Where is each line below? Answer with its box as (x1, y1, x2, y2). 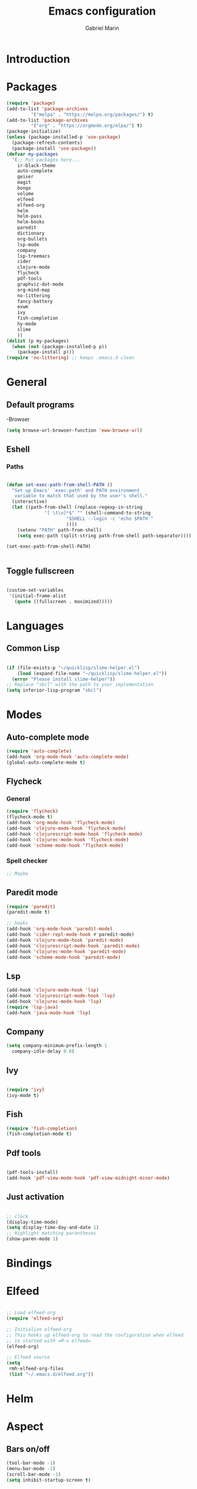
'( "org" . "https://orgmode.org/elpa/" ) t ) (30, 123, 143, 129)
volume (17, 191, 34, 197)
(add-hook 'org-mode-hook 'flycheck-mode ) (6, 820, 116, 826)
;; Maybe (6, 871, 29, 877)
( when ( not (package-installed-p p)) (12, 343, 108, 349)
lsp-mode (17, 242, 40, 248)
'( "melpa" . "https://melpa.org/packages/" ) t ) (30, 111, 154, 117)
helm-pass (17, 213, 43, 220)
